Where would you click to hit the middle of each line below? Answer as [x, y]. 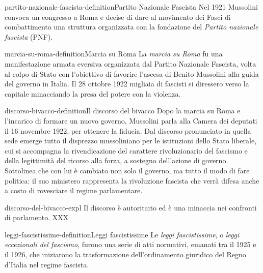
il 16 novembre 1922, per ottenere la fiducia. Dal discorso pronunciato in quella [128, 130]
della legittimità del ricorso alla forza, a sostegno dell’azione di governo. [116, 160]
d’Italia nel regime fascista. [47, 264]
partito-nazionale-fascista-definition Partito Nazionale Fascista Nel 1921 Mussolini [131, 7]
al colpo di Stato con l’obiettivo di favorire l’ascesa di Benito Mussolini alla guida [132, 73]
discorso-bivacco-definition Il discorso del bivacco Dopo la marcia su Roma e [123, 111]
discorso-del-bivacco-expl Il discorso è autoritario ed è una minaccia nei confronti [131, 207]
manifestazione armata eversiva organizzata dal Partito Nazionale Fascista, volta [130, 63]
